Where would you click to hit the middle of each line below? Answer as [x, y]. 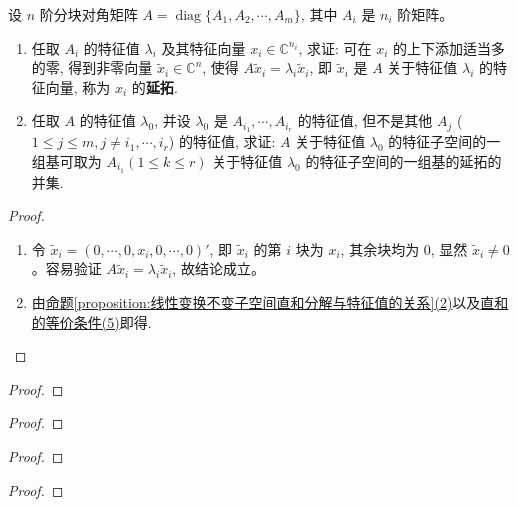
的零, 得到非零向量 [92, 67]
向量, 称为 [78, 86]
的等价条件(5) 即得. [91, 321]
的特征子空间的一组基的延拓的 [403, 160]
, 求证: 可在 [335, 47]
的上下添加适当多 [449, 47]
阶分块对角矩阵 [88, 14]
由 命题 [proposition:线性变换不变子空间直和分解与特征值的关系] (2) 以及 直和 [270, 302]
